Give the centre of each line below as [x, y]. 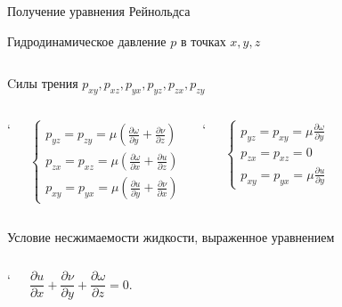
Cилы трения [43, 83]
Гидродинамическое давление [87, 40]
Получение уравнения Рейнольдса [99, 11]
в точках [203, 40]
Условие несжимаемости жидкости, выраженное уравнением [171, 236]
